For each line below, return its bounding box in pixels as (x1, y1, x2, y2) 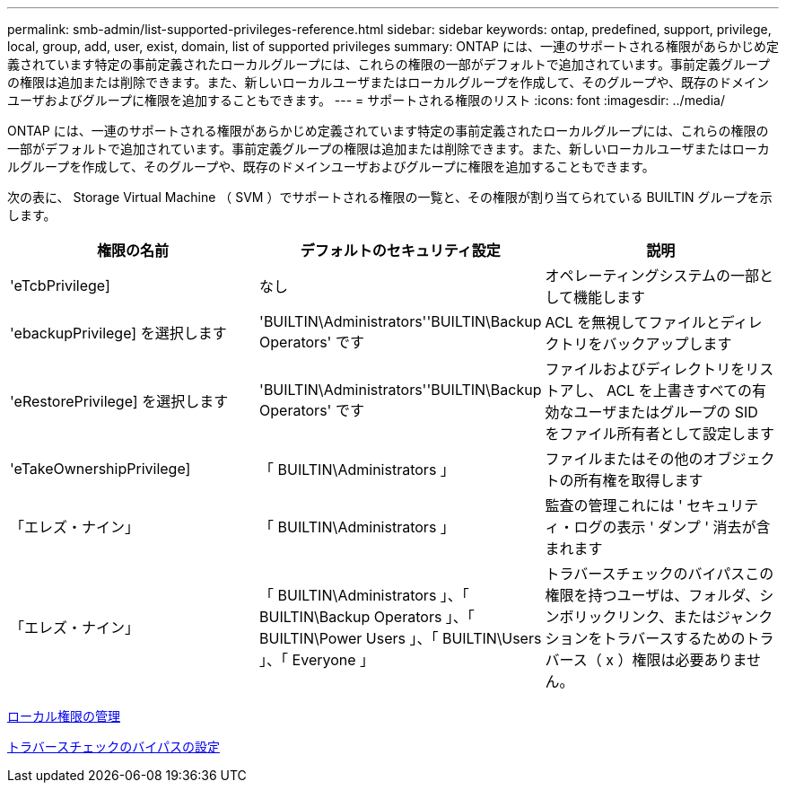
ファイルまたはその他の (545, 450, 703, 468)
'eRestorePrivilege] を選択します (10, 392, 229, 410)
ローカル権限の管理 (7, 708, 120, 724)
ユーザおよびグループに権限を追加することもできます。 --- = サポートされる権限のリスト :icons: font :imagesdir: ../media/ (7, 92, 725, 108)
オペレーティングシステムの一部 (545, 267, 760, 285)
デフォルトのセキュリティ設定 (300, 241, 501, 259)
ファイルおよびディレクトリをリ (545, 360, 760, 378)
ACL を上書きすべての (606, 382, 752, 399)
